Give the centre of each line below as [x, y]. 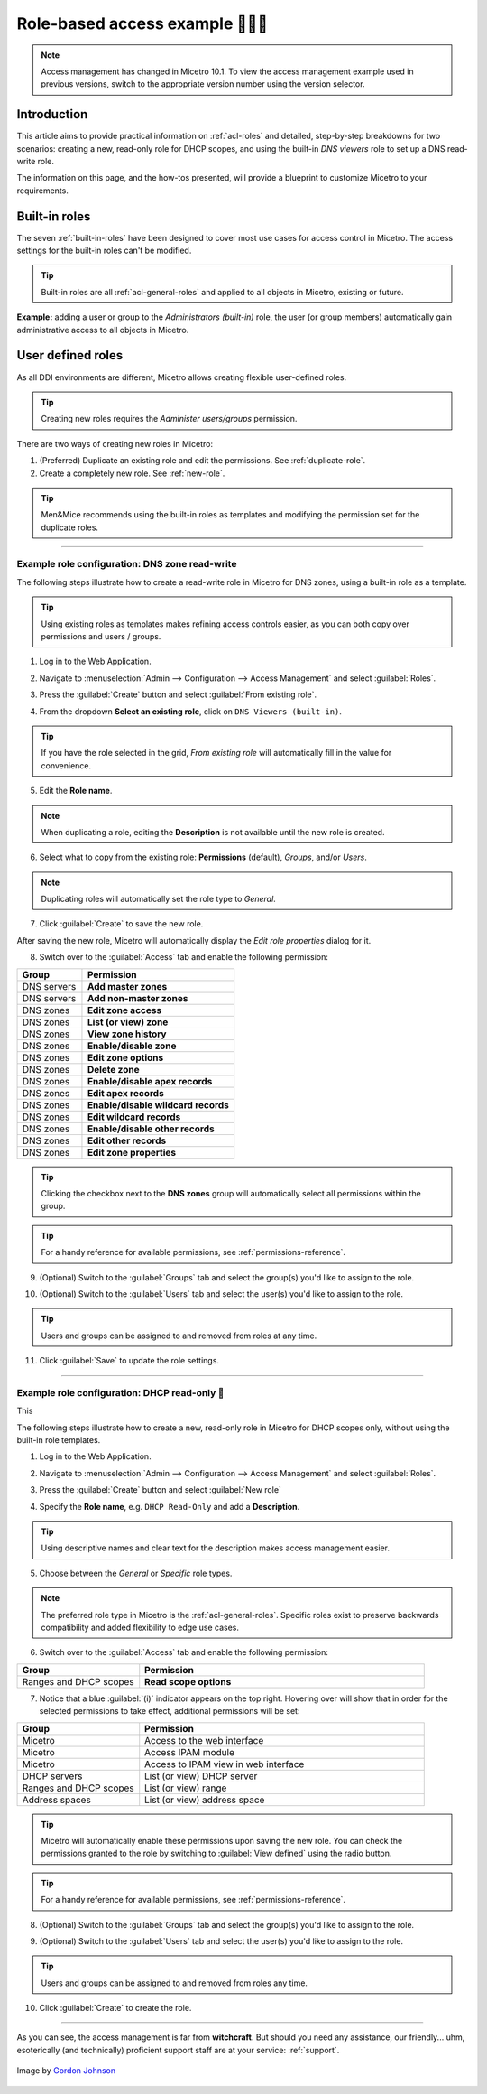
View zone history [127, 1034]
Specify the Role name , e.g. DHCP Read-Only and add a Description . [170, 1506]
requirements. [43, 191]
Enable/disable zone [132, 1046]
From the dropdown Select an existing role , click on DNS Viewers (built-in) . [191, 711]
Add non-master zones [138, 998]
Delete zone [113, 1069]
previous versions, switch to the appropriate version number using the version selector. [203, 84]
